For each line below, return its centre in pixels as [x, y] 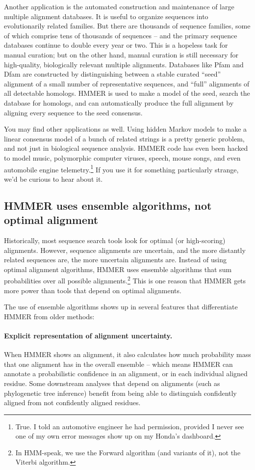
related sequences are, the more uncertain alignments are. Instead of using [115, 260]
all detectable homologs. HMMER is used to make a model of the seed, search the [127, 93]
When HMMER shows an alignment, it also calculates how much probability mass [127, 354]
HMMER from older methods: [49, 316]
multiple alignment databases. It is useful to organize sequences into [106, 16]
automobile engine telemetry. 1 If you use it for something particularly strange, [121, 168]
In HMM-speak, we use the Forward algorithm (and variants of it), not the [128, 452]
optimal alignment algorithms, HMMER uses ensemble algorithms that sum [118, 269]
